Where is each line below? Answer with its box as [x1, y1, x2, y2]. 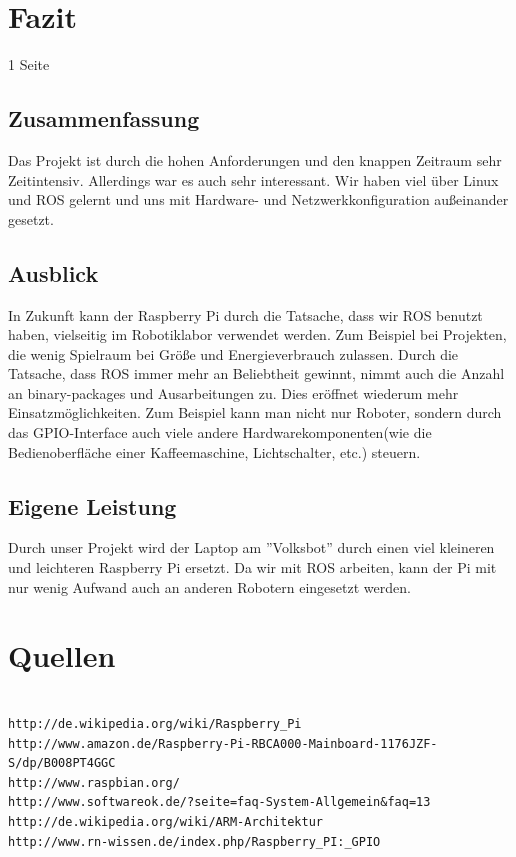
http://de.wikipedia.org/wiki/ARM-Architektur [8, 814, 323, 829]
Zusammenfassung [8, 103, 200, 134]
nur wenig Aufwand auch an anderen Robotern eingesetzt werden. [8, 576, 411, 597]
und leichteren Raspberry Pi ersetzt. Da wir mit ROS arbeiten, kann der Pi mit [8, 557, 497, 578]
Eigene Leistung [8, 490, 177, 521]
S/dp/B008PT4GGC [8, 756, 116, 771]
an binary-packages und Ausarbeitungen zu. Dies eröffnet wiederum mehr [8, 382, 459, 403]
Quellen [8, 635, 116, 676]
